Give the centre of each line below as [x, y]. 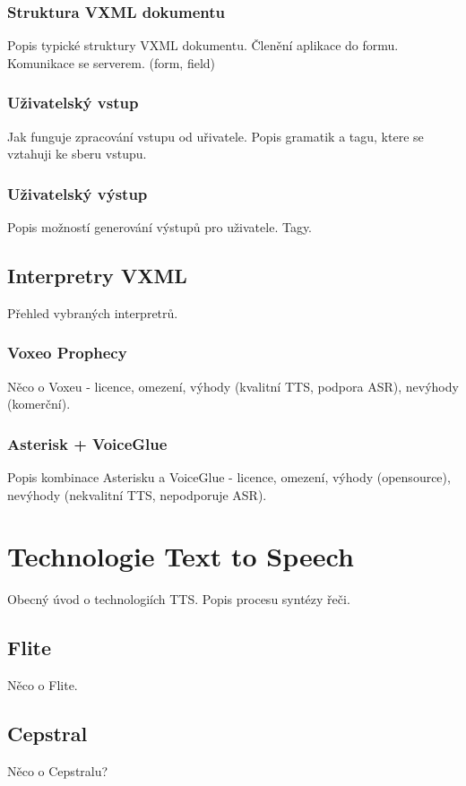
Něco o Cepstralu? [58, 770]
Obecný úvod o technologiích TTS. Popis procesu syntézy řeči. [179, 599]
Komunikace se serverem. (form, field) [112, 62]
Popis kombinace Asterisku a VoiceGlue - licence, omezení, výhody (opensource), [229, 477]
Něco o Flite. [43, 685]
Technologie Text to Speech [181, 556]
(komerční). [39, 404]
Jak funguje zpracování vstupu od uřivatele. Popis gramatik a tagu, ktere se [216, 136]
